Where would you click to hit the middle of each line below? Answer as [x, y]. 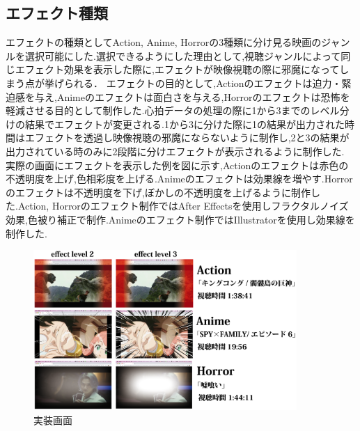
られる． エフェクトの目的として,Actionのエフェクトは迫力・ [203, 83]
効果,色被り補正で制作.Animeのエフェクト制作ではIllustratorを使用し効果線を [180, 219]
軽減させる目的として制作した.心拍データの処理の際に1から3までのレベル [173, 110]
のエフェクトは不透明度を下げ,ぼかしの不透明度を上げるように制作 [158, 192]
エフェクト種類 [57, 13]
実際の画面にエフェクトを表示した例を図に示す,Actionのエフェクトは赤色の [177, 165]
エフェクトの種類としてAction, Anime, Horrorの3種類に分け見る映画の [164, 42]
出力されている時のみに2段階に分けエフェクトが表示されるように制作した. [175, 151]
